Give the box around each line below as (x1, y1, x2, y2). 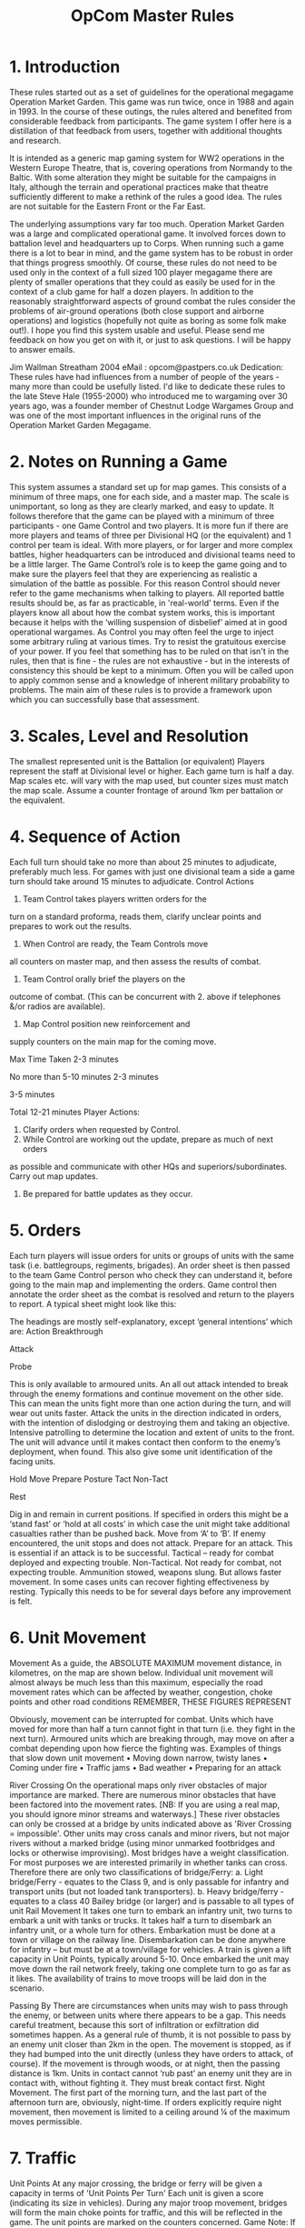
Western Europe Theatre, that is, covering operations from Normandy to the (9, 162, 293, 173)
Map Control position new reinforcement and (22, 1018, 191, 1029)
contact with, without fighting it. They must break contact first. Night (9, 2077, 266, 2088)
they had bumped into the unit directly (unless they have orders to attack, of (9, 2048, 294, 2059)
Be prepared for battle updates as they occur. (22, 1188, 193, 1199)
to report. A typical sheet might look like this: (9, 1298, 177, 1309)
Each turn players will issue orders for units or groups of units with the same (9, 1250, 295, 1261)
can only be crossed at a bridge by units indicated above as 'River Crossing (9, 1818, 292, 1829)
